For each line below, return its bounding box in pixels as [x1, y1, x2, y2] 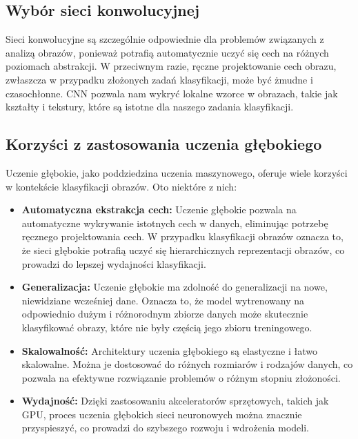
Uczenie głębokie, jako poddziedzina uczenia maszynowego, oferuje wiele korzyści [6, 165, 348, 179]
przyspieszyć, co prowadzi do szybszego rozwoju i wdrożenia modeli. [21, 420, 309, 435]
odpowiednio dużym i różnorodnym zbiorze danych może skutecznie [21, 306, 308, 321]
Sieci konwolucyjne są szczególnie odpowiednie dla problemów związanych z [6, 32, 324, 46]
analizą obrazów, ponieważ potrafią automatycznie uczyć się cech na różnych [6, 45, 329, 59]
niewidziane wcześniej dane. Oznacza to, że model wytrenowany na [21, 293, 304, 307]
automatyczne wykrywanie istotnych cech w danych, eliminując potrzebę [21, 215, 328, 230]
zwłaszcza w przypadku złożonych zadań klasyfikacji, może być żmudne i [6, 72, 313, 86]
